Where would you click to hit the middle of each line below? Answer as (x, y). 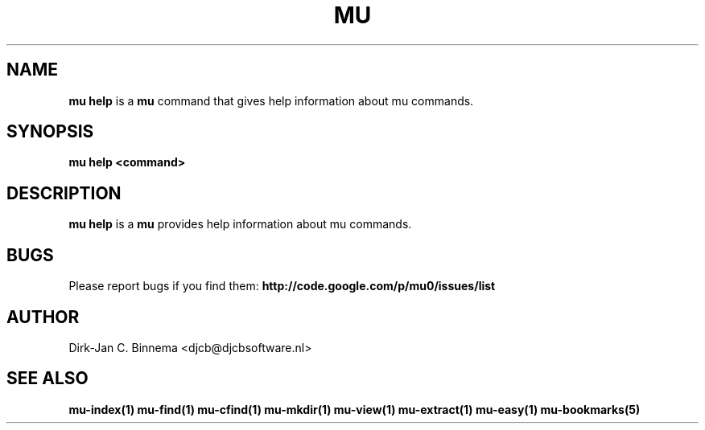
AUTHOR (43, 317)
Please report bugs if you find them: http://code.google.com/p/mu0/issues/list (282, 286)
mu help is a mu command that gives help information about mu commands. (271, 100)
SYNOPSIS (50, 132)
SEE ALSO (47, 379)
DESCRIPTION (64, 193)
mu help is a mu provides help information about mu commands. (240, 224)
